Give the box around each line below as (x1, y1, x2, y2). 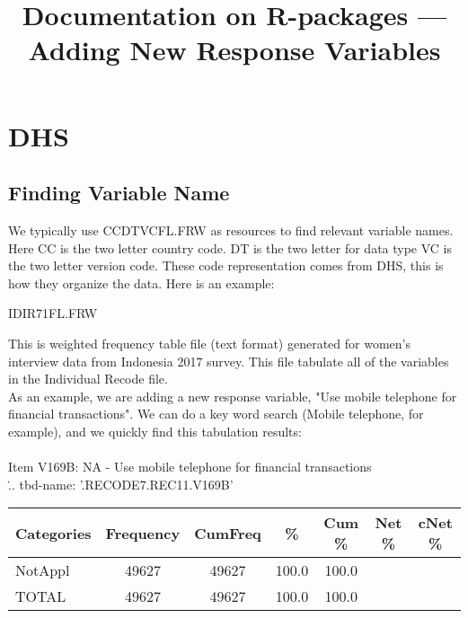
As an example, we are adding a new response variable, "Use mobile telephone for (8, 386, 457, 405)
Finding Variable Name (8, 179, 230, 207)
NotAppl (15, 560, 70, 581)
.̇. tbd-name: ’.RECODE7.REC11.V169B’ (8, 474, 234, 493)
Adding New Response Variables (28, 31, 441, 68)
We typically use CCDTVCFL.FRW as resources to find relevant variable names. (8, 220, 454, 239)
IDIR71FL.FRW (8, 304, 98, 322)
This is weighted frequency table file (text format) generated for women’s (8, 333, 411, 352)
